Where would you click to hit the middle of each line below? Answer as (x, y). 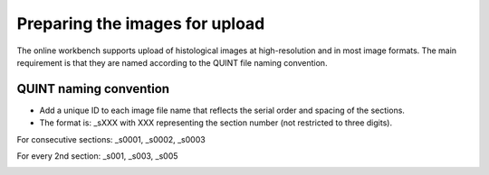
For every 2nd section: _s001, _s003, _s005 (97, 156)
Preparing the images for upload (141, 23)
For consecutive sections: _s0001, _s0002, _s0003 (111, 139)
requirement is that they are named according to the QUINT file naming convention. (172, 62)
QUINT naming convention (93, 89)
